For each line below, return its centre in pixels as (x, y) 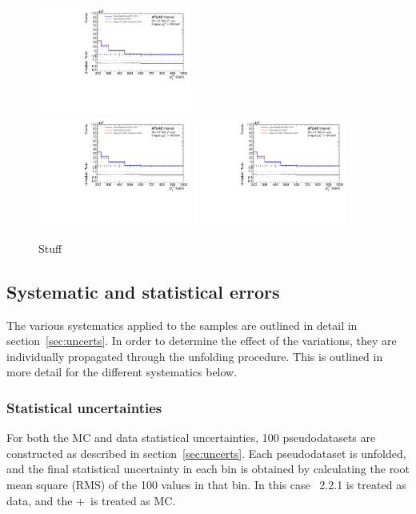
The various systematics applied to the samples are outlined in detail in (182, 325)
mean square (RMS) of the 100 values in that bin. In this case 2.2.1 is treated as (206, 485)
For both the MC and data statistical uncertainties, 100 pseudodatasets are (191, 438)
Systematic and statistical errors (143, 291)
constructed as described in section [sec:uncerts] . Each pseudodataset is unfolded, (206, 453)
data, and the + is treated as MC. (91, 500)
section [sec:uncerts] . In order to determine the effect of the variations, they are (202, 341)
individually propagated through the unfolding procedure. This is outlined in (195, 356)
